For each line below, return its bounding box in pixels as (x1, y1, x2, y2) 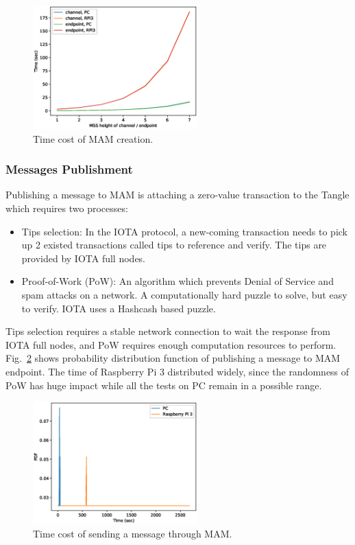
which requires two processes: (5, 201, 128, 215)
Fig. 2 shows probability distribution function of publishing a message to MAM (5, 351, 341, 365)
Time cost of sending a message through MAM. (33, 526, 232, 540)
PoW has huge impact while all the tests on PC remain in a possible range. (5, 378, 322, 392)
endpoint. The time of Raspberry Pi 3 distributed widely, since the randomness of (5, 364, 350, 378)
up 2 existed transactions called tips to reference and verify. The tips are (21, 237, 327, 252)
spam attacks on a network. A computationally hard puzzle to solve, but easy (21, 287, 347, 301)
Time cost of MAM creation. (33, 131, 154, 146)
